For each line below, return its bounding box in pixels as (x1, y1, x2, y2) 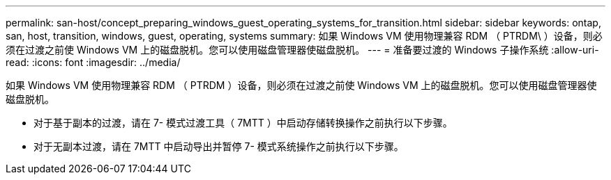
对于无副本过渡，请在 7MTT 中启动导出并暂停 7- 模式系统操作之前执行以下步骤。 (33, 140, 404, 152)
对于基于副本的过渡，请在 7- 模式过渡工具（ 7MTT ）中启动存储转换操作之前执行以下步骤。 (33, 117, 453, 129)
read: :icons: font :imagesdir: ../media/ (6, 56, 181, 68)
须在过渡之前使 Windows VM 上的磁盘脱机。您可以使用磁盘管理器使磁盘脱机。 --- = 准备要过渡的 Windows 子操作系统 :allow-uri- (6, 44, 599, 56)
